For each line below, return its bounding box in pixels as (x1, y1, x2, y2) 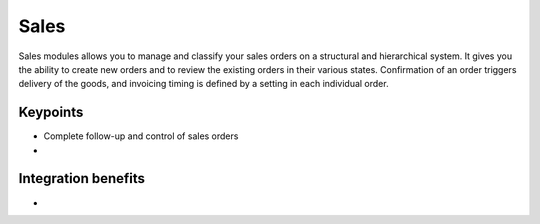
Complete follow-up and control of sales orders (43, 130, 239, 142)
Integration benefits (18, 170, 145, 187)
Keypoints (18, 104, 84, 121)
